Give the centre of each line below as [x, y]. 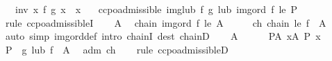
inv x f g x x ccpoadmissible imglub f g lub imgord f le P [156, 9]
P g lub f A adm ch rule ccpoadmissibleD [117, 49]
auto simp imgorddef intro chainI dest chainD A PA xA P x [163, 36]
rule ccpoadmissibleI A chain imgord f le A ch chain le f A [166, 22]
